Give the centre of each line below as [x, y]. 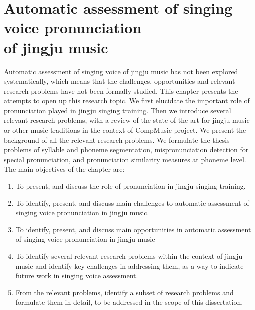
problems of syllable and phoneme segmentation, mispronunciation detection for [126, 150]
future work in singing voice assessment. [77, 275]
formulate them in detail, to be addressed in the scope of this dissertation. [129, 302]
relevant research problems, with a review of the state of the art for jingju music [127, 120]
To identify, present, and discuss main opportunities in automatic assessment [133, 229]
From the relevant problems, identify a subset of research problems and [125, 292]
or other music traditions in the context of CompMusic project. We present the [125, 130]
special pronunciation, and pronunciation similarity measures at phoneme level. [125, 159]
